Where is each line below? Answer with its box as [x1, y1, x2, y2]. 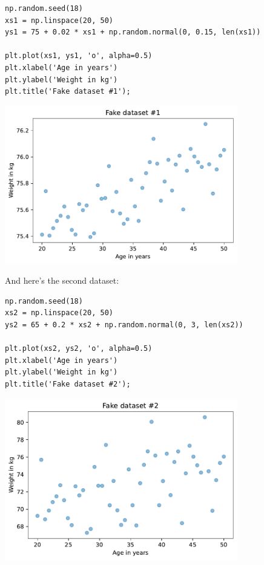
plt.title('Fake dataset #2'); [5, 379, 131, 388]
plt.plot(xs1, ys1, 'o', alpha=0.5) [5, 51, 153, 60]
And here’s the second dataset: [5, 274, 119, 287]
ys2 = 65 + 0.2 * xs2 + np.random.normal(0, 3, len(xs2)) [5, 321, 243, 329]
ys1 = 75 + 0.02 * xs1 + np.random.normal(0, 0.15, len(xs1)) [5, 28, 261, 37]
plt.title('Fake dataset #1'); [5, 87, 131, 96]
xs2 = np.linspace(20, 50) [5, 309, 113, 318]
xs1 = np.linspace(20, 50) [5, 16, 113, 25]
